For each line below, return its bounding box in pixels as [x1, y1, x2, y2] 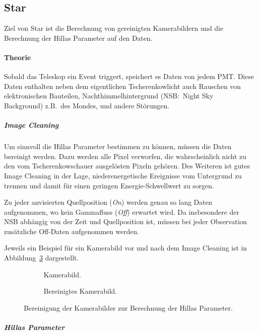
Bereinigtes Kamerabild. [44, 286, 117, 296]
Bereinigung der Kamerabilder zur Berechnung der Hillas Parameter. [24, 302, 233, 313]
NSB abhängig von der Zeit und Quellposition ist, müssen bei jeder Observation [4, 216, 247, 227]
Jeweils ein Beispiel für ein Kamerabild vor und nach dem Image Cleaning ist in [4, 243, 247, 253]
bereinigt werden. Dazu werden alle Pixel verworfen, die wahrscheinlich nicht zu [4, 151, 247, 161]
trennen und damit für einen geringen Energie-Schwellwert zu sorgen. [4, 180, 214, 190]
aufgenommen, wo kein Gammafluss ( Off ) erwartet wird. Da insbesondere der [4, 206, 239, 217]
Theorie [4, 52, 31, 62]
